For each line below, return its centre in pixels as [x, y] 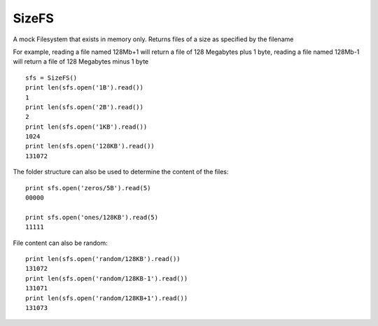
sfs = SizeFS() [51, 78]
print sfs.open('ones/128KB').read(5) [92, 217]
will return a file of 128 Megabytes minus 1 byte [81, 62]
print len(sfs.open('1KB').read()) [86, 127]
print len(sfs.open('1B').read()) [84, 88]
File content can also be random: [60, 243]
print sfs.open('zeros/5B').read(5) [88, 188]
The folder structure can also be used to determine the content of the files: [121, 172]
